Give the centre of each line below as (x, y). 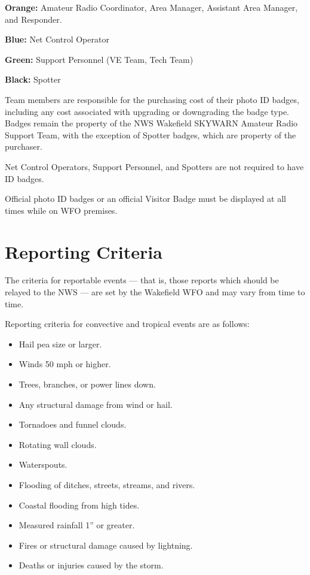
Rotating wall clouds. (58, 444)
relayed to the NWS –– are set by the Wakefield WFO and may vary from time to (155, 292)
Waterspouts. (43, 464)
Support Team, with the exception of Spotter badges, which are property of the (151, 134)
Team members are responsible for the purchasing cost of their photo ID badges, (152, 99)
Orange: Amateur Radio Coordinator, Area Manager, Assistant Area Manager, (151, 7)
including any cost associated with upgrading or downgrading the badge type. (147, 111)
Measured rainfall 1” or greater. (77, 525)
